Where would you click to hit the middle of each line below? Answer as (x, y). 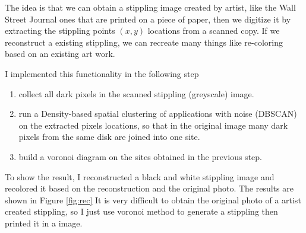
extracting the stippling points (60, 31)
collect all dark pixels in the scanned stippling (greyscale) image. (136, 93)
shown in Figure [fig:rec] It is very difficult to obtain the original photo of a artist (153, 200)
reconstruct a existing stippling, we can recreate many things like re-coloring (144, 42)
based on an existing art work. (60, 54)
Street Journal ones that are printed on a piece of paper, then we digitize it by (148, 19)
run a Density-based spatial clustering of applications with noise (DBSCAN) (158, 114)
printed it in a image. (44, 223)
